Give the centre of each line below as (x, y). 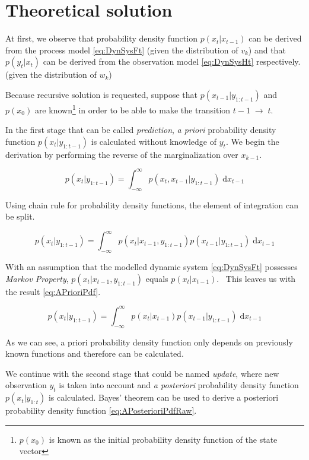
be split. (20, 216)
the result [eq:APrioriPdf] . (53, 291)
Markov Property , (37, 278)
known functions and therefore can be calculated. (95, 353)
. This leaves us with (256, 278)
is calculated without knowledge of (154, 141)
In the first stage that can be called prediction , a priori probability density (141, 130)
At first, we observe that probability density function (101, 38)
